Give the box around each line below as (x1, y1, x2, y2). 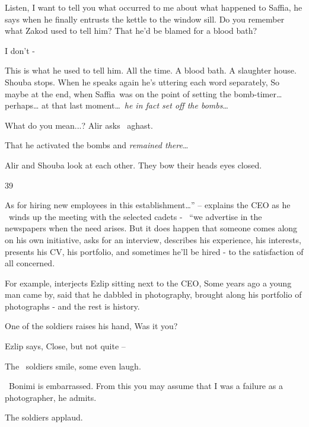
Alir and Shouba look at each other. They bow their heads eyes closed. (5, 158, 262, 171)
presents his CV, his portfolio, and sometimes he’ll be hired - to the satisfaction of (5, 245, 304, 257)
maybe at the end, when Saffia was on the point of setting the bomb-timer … (5, 87, 282, 100)
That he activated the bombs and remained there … (5, 139, 189, 151)
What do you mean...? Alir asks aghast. (5, 119, 153, 131)
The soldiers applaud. (5, 411, 83, 423)
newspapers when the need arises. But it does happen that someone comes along (5, 222, 298, 234)
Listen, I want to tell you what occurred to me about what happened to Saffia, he (5, 1, 302, 13)
